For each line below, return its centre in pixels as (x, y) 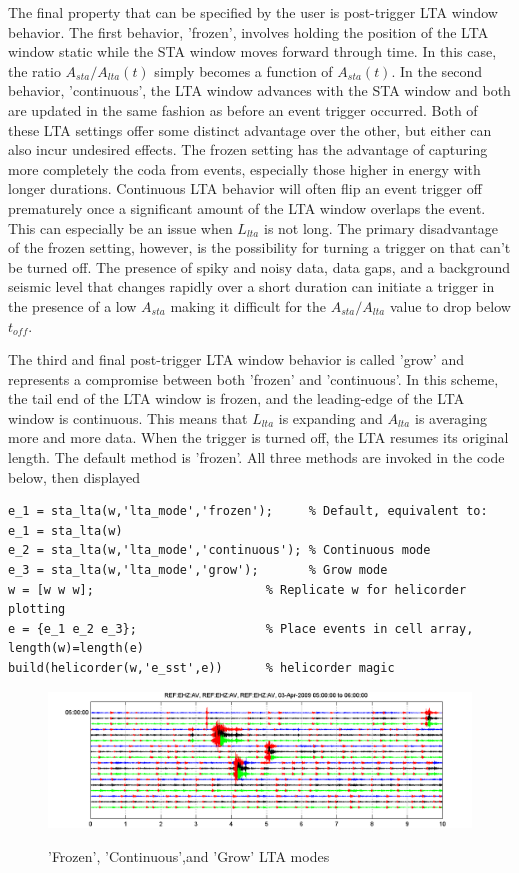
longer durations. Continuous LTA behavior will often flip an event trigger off (245, 188)
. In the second (437, 70)
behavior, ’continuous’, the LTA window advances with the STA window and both (259, 90)
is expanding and (330, 417)
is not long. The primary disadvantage (380, 227)
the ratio (34, 70)
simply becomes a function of (243, 70)
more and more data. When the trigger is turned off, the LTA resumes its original (258, 437)
